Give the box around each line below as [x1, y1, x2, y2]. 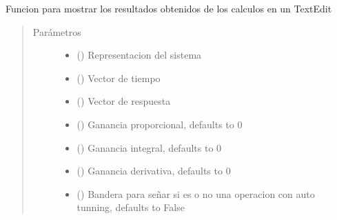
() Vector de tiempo [76, 70, 161, 85]
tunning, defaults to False [76, 200, 185, 214]
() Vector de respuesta [76, 94, 171, 108]
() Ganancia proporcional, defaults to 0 [76, 117, 243, 131]
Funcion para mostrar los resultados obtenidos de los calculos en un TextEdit [6, 1, 332, 15]
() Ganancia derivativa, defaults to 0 [76, 163, 231, 178]
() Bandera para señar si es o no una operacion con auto [76, 186, 315, 201]
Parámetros [32, 24, 81, 39]
